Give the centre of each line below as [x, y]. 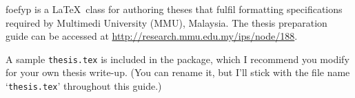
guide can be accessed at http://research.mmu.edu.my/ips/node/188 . [152, 36]
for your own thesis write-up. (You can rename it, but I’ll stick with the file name [178, 72]
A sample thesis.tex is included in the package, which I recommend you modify [177, 59]
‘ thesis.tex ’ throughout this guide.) [84, 86]
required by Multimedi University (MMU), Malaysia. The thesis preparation [166, 22]
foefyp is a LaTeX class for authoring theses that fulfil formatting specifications [174, 9]
